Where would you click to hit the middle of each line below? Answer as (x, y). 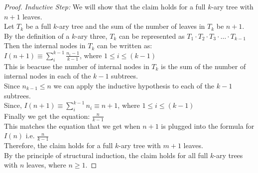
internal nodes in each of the (48, 76)
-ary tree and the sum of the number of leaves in (131, 26)
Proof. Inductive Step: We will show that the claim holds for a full (105, 6)
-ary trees (228, 155)
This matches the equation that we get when (72, 126)
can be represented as (152, 36)
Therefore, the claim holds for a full (59, 145)
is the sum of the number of (203, 66)
